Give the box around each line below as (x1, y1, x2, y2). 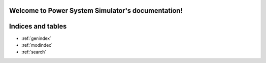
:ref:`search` (21, 49, 47, 55)
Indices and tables (9, 22, 67, 31)
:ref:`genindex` (21, 35, 52, 41)
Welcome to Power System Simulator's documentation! (9, 6, 183, 15)
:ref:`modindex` (21, 42, 53, 48)
